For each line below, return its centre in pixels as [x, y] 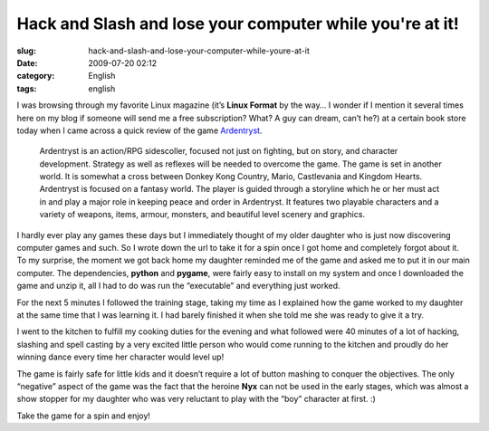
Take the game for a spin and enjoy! [84, 416]
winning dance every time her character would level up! [120, 357]
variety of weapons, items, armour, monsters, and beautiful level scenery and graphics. [202, 215]
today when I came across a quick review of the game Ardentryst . [139, 130]
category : [36, 76]
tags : [27, 88]
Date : [27, 62]
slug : [26, 51]
